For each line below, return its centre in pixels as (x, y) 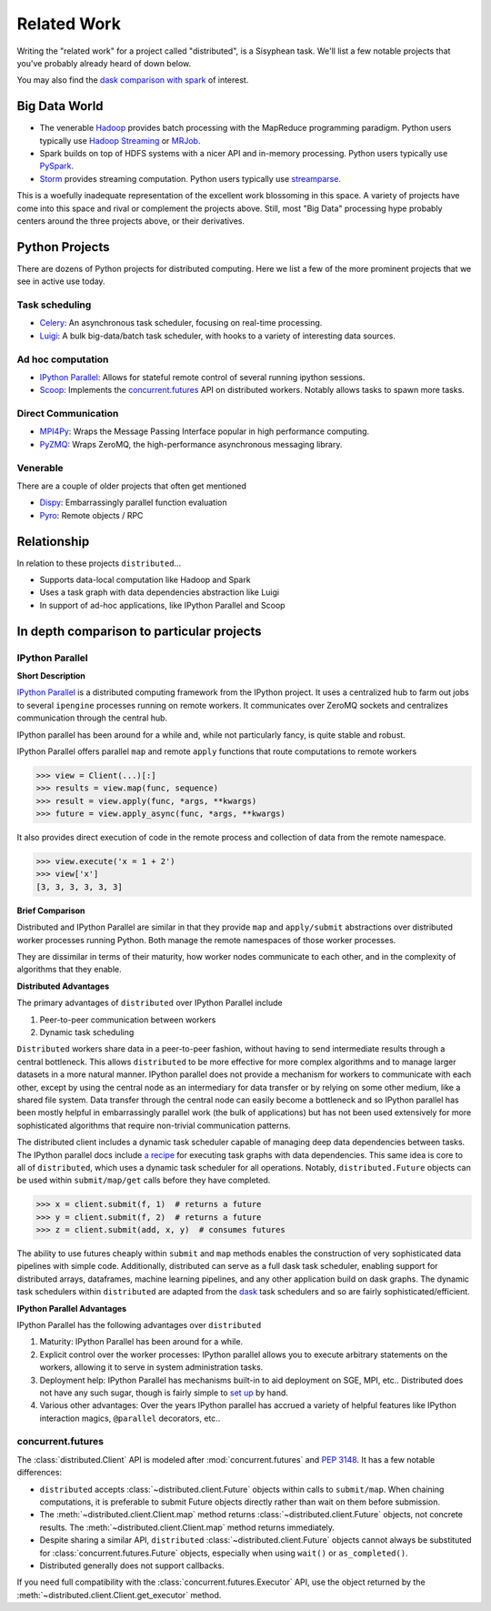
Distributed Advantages (63, 986)
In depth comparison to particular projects (139, 631)
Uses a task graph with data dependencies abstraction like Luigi (160, 592)
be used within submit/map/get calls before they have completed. (144, 1180)
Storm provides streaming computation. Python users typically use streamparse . (190, 178)
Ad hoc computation (63, 359)
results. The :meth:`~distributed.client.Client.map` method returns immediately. (187, 1527)
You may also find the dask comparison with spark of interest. (133, 80)
